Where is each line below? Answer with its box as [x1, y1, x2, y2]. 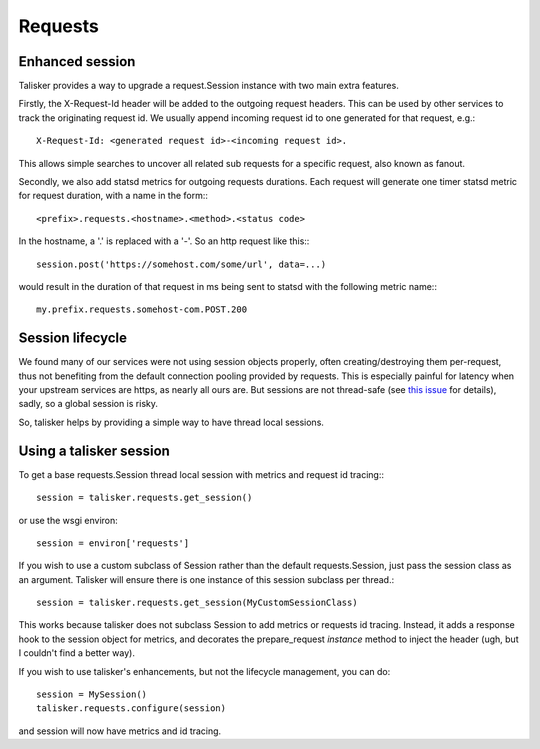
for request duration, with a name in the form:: [18, 190, 209, 202]
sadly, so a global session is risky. [18, 398, 159, 410]
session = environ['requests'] [36, 537, 190, 549]
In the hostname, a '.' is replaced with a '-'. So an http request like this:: [18, 235, 310, 247]
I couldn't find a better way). [18, 647, 135, 659]
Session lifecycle [18, 330, 127, 347]
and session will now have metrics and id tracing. [18, 725, 222, 737]
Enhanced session [18, 53, 136, 70]
